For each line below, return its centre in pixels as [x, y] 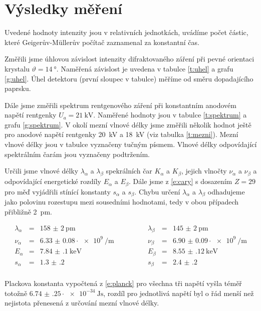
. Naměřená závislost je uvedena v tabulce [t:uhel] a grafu [145, 68]
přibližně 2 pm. [28, 211]
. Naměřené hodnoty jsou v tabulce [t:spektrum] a [170, 115]
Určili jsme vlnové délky [42, 171]
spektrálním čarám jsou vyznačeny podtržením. [77, 154]
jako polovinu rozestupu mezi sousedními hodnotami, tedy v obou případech [122, 202]
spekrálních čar [129, 171]
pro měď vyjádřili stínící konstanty [58, 191]
